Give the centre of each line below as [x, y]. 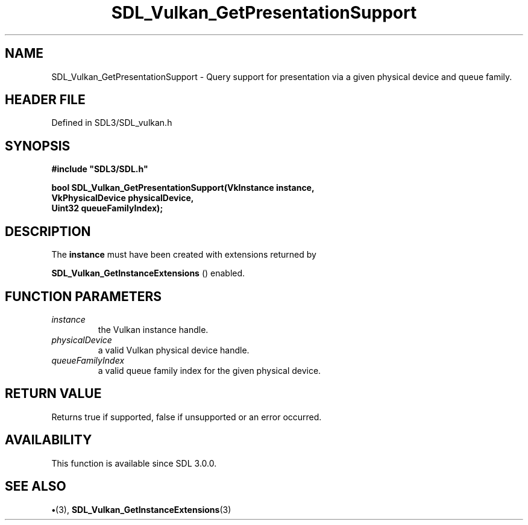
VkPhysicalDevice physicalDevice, [123, 198]
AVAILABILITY [49, 440]
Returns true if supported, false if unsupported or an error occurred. [187, 417]
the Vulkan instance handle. [153, 329]
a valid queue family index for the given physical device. [209, 370]
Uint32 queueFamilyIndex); [107, 208]
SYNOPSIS [38, 146]
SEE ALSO [36, 486]
